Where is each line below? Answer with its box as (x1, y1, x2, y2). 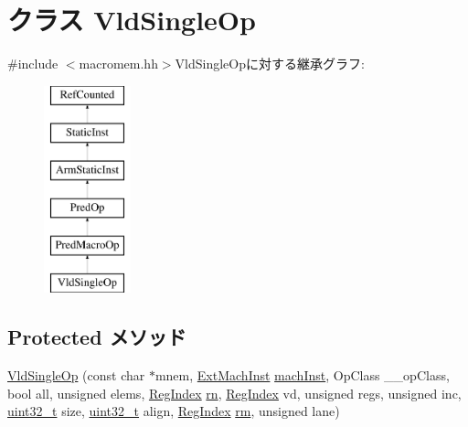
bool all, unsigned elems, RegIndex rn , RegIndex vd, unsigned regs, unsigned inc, (7, 383, 462, 402)
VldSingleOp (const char (7, 366, 145, 385)
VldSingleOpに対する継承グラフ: (175, 54, 365, 73)
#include (7, 54, 58, 73)
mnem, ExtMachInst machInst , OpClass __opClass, (154, 366, 450, 385)
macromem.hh (79, 54, 158, 73)
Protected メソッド (7, 323, 186, 351)
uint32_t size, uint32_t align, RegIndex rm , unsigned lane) (7, 401, 340, 421)
